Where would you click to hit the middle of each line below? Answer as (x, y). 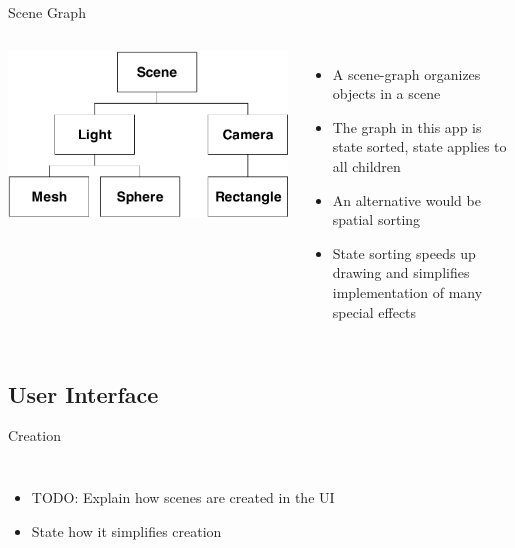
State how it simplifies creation (126, 530)
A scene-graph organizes (406, 73)
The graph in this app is (407, 126)
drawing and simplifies (401, 272)
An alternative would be (406, 199)
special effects (374, 311)
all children (366, 165)
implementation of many (407, 291)
